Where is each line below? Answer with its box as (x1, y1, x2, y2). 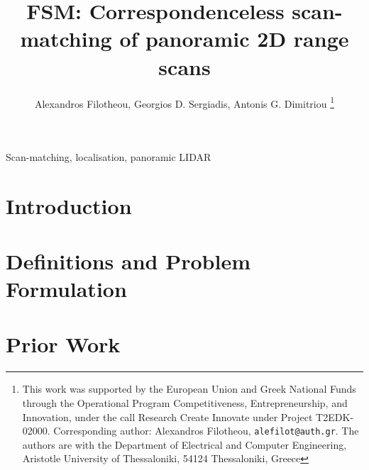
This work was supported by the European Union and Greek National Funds (22, 381, 356, 396)
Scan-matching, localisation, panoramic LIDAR (6, 149, 211, 164)
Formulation (6, 274, 127, 303)
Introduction (6, 191, 132, 220)
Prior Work (6, 330, 121, 359)
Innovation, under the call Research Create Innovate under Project (22, 409, 313, 424)
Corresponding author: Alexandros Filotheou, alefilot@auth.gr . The (53, 423, 359, 438)
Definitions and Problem (6, 246, 250, 275)
